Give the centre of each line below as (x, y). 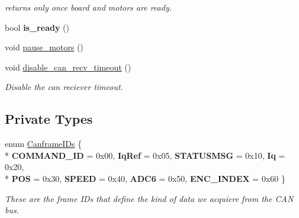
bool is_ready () (37, 27)
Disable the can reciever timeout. (64, 87)
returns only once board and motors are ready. (88, 7)
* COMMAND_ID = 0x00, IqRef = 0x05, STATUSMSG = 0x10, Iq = (145, 155)
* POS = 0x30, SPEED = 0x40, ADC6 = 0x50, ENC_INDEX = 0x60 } (145, 178)
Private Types (49, 119)
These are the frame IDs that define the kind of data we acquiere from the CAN (149, 198)
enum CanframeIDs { (44, 144)
